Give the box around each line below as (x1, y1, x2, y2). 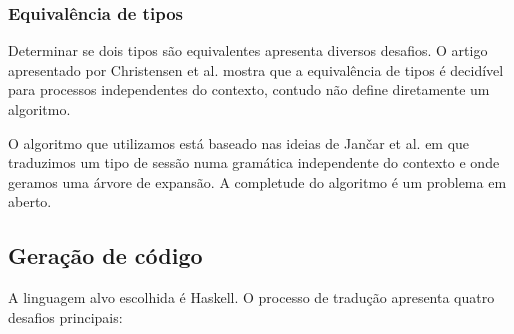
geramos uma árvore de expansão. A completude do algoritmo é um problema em (8, 171, 507, 192)
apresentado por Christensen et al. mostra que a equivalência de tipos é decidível (8, 59, 504, 80)
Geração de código (8, 240, 203, 271)
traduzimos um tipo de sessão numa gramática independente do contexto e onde (8, 152, 500, 173)
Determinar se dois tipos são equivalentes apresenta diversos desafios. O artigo (8, 40, 488, 61)
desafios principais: (8, 306, 123, 327)
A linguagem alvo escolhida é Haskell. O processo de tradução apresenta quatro (8, 287, 495, 308)
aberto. (8, 191, 52, 212)
